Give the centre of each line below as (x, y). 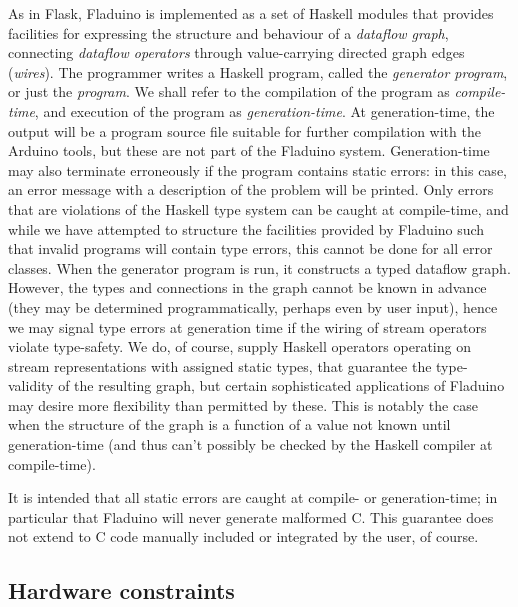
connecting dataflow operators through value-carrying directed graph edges (236, 52)
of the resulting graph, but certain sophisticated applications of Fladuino (281, 385)
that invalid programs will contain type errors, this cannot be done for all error (250, 248)
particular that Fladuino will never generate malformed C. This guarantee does (251, 516)
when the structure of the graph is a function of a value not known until (229, 424)
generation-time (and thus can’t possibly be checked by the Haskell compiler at (250, 444)
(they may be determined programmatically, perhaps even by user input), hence (253, 306)
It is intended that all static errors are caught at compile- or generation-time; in (253, 497)
